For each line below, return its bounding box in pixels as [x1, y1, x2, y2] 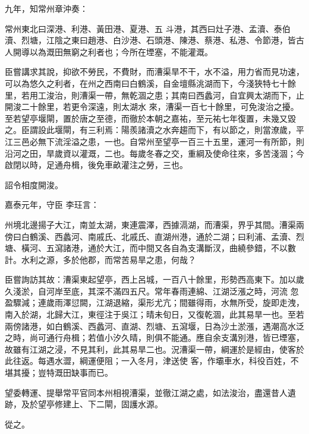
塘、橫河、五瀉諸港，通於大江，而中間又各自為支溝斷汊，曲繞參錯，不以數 [5, 242, 296, 254]
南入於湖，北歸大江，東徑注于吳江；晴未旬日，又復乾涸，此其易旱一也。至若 [5, 308, 304, 321]
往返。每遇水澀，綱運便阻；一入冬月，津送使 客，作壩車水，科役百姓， [12, 354, 291, 367]
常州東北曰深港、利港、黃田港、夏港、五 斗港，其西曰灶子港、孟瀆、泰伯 [5, 22, 291, 34]
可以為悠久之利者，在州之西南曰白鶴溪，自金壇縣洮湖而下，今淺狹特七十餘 [5, 77, 296, 89]
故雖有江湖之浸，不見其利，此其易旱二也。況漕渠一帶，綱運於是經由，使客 [5, 343, 296, 355]
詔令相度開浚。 [5, 178, 63, 191]
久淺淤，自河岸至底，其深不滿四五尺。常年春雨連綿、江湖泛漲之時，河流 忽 [5, 284, 299, 297]
